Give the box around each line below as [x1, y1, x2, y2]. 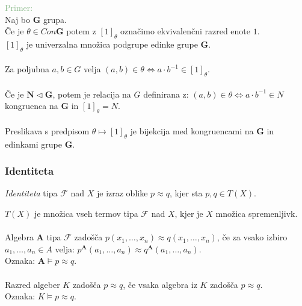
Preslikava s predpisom [5, 124, 90, 137]
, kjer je [174, 207, 203, 219]
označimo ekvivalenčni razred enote [120, 25, 251, 37]
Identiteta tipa [5, 187, 58, 199]
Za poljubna [5, 63, 49, 75]
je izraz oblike [96, 187, 148, 199]
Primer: [5, 1, 33, 13]
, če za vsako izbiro [217, 231, 288, 243]
